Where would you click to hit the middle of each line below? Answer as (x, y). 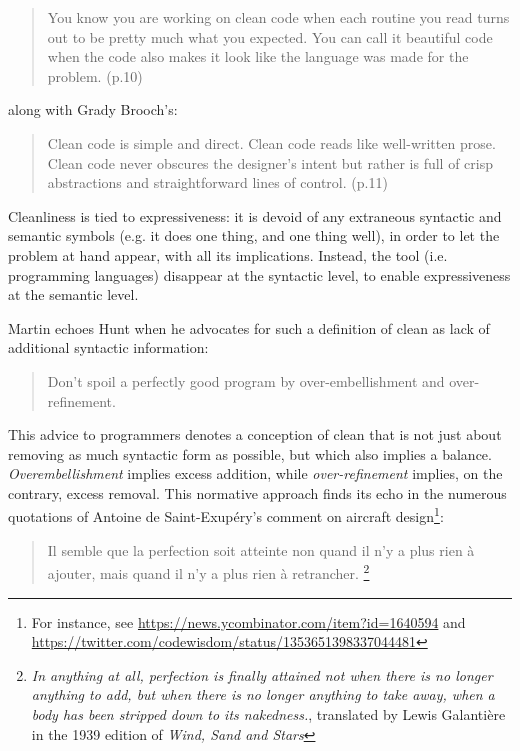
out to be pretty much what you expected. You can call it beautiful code (270, 36)
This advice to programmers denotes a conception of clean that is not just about (255, 434)
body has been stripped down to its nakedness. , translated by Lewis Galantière (268, 713)
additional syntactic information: (108, 347)
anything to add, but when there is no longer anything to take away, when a (263, 694)
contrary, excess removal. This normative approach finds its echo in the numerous (257, 492)
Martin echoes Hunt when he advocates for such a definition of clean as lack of (249, 327)
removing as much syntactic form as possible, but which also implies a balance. (250, 453)
